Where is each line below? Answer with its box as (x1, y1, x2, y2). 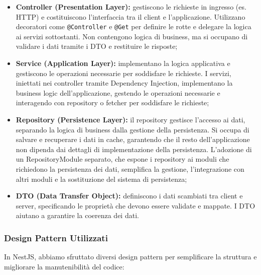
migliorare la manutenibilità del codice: (4, 261, 124, 271)
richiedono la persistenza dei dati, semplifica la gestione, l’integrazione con (16, 163, 244, 174)
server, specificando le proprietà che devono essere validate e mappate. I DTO (16, 200, 255, 211)
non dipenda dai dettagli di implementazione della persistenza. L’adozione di (16, 144, 252, 154)
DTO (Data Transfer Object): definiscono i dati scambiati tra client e (16, 190, 243, 201)
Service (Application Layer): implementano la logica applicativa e (16, 58, 230, 68)
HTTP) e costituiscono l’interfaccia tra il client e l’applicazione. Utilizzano (16, 11, 245, 22)
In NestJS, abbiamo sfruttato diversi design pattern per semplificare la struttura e (4, 251, 257, 262)
